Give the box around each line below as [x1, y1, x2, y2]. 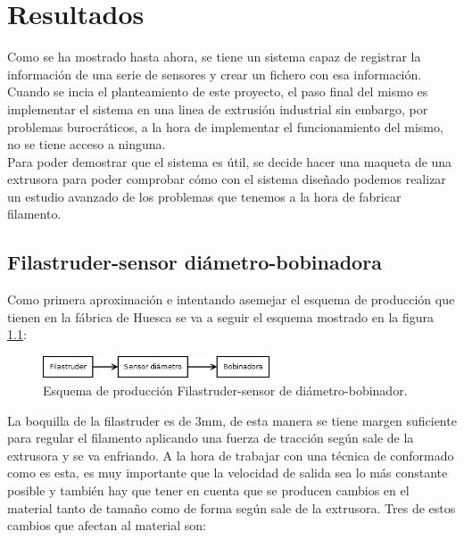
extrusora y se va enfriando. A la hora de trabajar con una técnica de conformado [7, 445, 454, 464]
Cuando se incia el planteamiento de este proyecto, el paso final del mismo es [7, 82, 428, 101]
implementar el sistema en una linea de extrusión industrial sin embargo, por [7, 99, 428, 118]
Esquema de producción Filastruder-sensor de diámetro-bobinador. [43, 381, 408, 400]
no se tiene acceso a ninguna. [7, 135, 166, 154]
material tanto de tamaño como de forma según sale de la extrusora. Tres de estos [7, 498, 456, 517]
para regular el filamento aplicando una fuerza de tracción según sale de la [7, 428, 414, 447]
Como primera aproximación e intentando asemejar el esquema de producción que [7, 290, 455, 309]
